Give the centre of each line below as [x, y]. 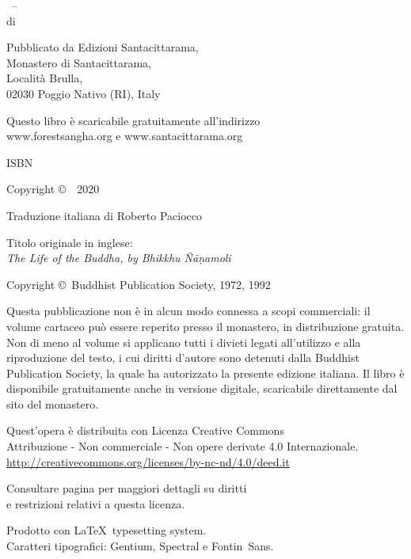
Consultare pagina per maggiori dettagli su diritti [127, 488]
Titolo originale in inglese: [70, 242]
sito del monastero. [53, 403]
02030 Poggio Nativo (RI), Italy [84, 93]
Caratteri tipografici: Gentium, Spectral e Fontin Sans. [140, 546]
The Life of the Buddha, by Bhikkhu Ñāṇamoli [119, 258]
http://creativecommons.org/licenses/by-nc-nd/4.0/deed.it [148, 461]
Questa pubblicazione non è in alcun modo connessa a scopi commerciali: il [188, 311]
